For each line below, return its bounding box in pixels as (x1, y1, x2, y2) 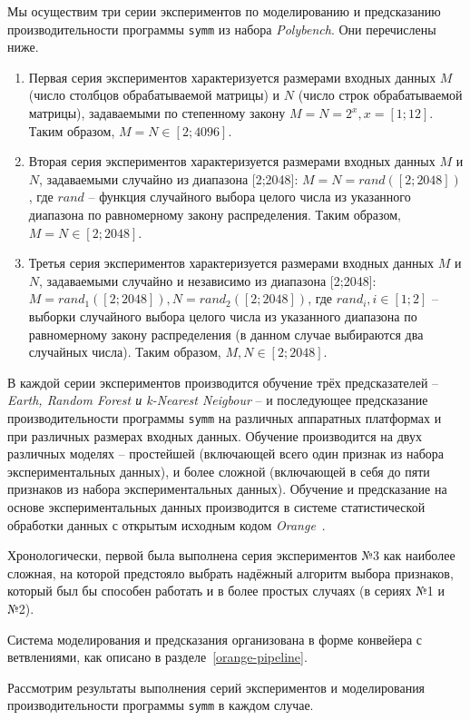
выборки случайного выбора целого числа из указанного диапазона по (28, 306, 417, 325)
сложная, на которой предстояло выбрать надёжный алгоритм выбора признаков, (7, 563, 454, 582)
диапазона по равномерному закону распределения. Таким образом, (28, 205, 401, 223)
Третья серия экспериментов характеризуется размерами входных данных (28, 253, 434, 272)
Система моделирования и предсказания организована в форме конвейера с (7, 629, 423, 648)
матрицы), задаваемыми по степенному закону (28, 104, 286, 123)
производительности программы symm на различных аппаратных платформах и (7, 408, 442, 427)
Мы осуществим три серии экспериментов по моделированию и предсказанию (7, 2, 441, 20)
